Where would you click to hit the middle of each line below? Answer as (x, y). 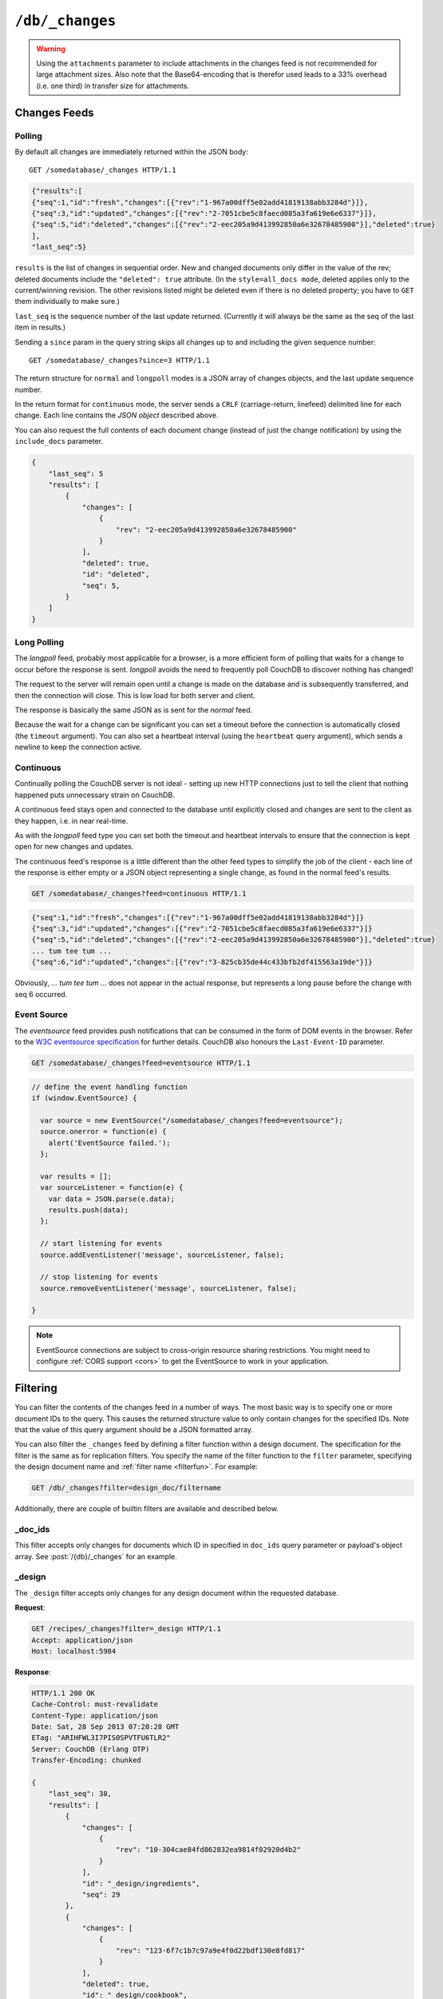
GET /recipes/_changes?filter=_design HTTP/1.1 (126, 1629)
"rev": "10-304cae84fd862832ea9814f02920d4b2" (209, 1850)
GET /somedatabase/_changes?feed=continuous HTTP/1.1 (139, 894)
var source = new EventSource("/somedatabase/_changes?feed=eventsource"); (192, 1120)
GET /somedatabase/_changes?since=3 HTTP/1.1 (120, 360)
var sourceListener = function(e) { (112, 1188)
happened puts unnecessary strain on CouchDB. (95, 795)
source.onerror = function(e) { (103, 1132)
